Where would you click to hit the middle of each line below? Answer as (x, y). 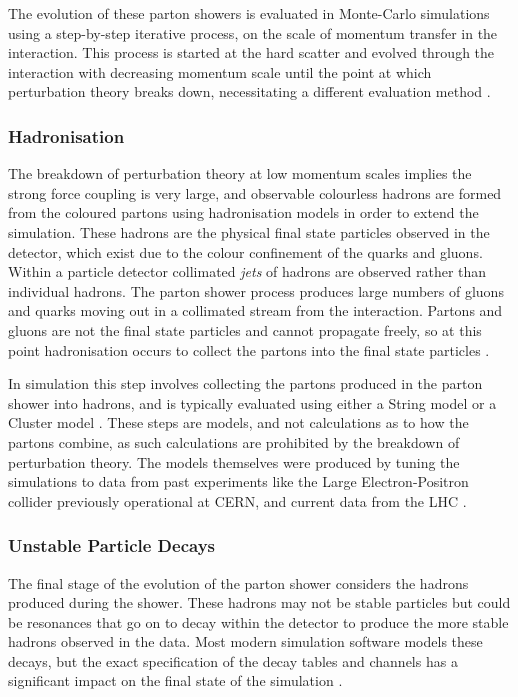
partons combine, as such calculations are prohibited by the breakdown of (234, 441)
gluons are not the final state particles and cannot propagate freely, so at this (245, 329)
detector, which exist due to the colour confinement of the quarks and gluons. (245, 251)
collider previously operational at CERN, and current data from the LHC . (237, 500)
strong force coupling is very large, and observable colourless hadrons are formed (255, 192)
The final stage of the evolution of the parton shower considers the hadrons (238, 582)
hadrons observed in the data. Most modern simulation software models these (245, 641)
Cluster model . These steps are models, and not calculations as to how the (238, 422)
